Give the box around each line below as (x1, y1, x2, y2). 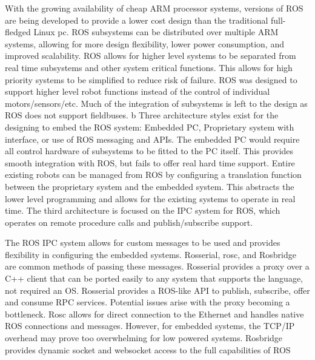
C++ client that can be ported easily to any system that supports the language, (5, 272, 303, 285)
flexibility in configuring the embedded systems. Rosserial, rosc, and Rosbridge (5, 248, 296, 260)
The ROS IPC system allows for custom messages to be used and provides (5, 236, 280, 249)
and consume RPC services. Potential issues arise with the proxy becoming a (5, 296, 290, 308)
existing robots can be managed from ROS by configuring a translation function (5, 168, 302, 181)
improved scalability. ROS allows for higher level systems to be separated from (5, 49, 296, 62)
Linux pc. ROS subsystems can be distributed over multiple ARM (33, 25, 279, 38)
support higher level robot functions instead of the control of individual (5, 85, 270, 98)
